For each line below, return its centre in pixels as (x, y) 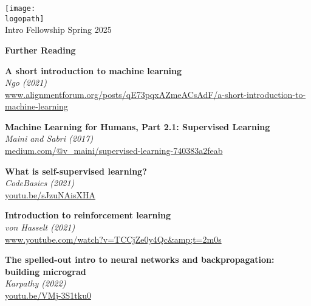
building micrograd (46, 271)
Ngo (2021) (26, 82)
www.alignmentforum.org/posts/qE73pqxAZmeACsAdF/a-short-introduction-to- (155, 94)
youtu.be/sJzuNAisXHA (50, 194)
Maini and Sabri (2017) (49, 138)
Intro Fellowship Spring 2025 (58, 30)
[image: (20, 9)
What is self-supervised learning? (76, 171)
